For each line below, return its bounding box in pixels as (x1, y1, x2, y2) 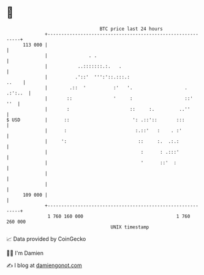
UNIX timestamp (110, 224, 149, 230)
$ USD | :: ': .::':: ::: (6, 116, 185, 123)
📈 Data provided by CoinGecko (6, 235, 86, 243)
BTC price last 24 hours (99, 26, 164, 32)
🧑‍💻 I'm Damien (6, 249, 44, 257)
